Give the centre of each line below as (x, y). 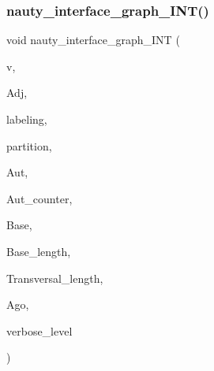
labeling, (27, 119)
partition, (29, 145)
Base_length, (39, 251)
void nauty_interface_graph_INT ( (93, 40)
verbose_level (39, 330)
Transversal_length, (55, 278)
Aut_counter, (39, 198)
